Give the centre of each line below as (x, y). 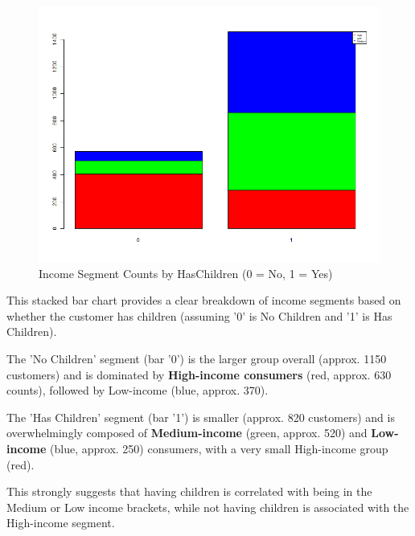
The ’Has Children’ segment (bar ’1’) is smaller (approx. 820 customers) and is (201, 417)
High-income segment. (61, 523)
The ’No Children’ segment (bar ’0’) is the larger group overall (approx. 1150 (197, 358)
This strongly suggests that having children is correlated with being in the (189, 491)
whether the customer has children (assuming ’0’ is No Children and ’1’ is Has (199, 315)
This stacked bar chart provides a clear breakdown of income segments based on (204, 300)
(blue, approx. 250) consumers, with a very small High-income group (219, 448)
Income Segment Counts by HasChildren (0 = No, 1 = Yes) (186, 273)
